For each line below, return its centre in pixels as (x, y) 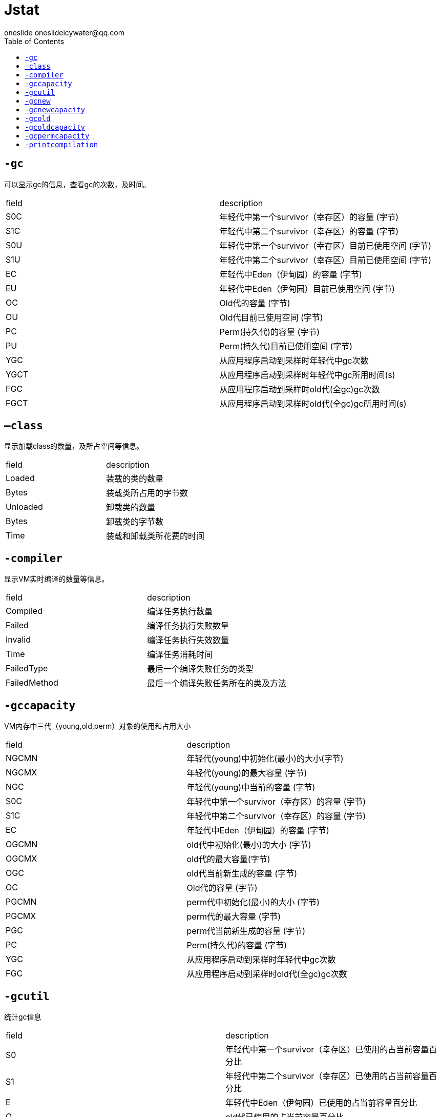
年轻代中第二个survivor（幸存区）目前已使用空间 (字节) (325, 260)
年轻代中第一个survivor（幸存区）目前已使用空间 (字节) (325, 245)
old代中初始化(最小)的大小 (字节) (249, 845)
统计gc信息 (23, 1016)
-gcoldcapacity (55, 127)
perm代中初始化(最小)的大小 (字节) (253, 902)
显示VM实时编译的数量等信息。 (57, 579)
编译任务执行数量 (180, 612)
